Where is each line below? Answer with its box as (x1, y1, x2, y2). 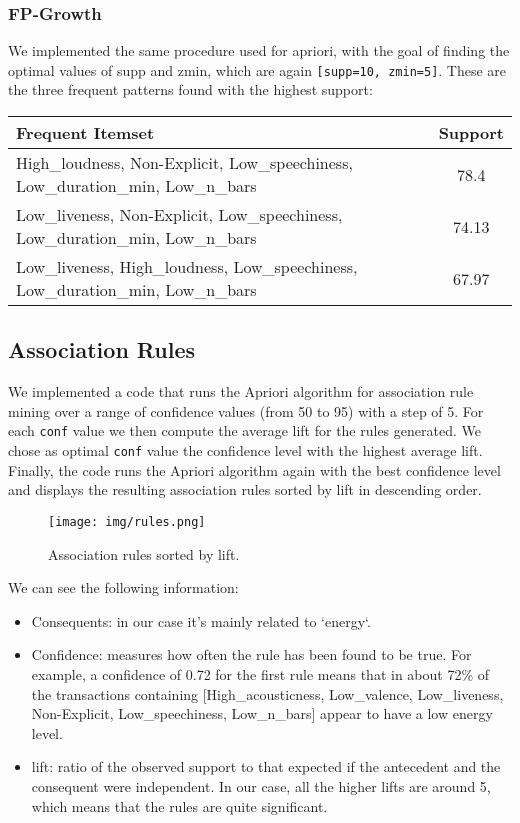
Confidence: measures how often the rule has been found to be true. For (31, 644, 472, 665)
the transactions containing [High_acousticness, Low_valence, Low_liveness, (31, 683, 504, 704)
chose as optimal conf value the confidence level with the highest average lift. (8, 440, 483, 461)
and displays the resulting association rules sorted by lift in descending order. (8, 479, 482, 500)
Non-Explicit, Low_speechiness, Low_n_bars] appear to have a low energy (31, 703, 493, 724)
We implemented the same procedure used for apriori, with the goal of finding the (8, 40, 510, 61)
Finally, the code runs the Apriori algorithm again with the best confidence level (8, 459, 501, 480)
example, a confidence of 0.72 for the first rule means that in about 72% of (31, 663, 490, 684)
